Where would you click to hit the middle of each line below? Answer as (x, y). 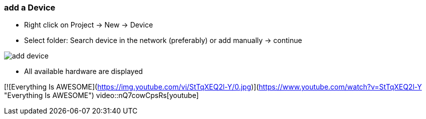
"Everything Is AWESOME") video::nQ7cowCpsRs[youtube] (101, 95)
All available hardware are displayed (83, 71)
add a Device (30, 7)
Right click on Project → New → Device (89, 25)
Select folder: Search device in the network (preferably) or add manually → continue (163, 40)
